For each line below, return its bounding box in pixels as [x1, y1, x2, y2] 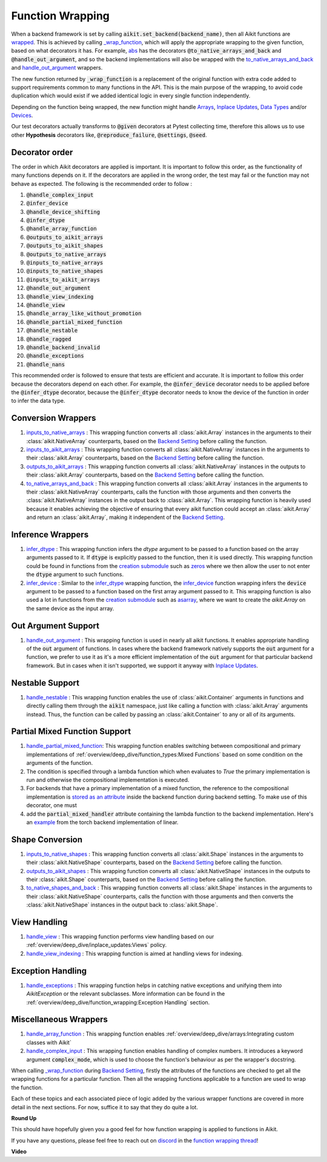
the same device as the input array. [26, 604, 114, 612]
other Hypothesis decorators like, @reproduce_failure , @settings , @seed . [11, 131, 207, 139]
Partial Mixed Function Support [11, 727, 131, 737]
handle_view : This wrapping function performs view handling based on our [26, 933, 214, 940]
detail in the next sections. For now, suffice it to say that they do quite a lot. [11, 1103, 198, 1111]
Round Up [11, 1114, 37, 1121]
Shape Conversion [11, 834, 83, 845]
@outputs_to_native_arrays [26, 251, 107, 257]
